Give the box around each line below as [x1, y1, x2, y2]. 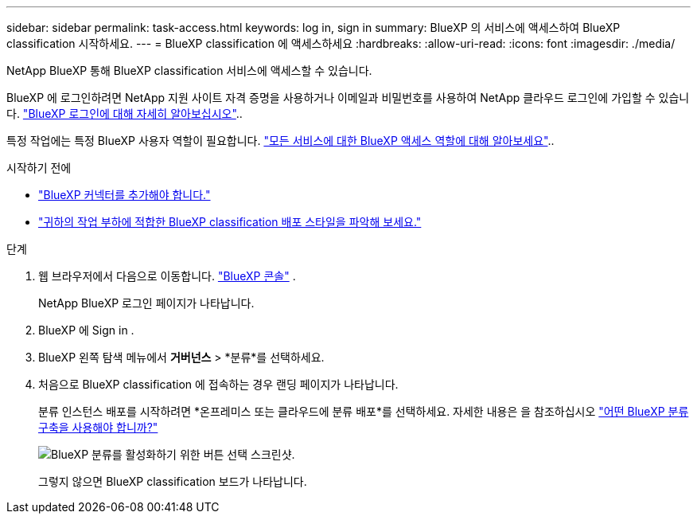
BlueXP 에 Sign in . [38, 323, 134, 337]
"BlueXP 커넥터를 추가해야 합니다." [38, 188, 211, 201]
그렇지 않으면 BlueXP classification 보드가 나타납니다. [38, 475, 307, 488]
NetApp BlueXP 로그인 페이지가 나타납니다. [38, 296, 255, 310]
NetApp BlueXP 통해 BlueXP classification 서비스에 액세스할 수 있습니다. [6, 64, 372, 77]
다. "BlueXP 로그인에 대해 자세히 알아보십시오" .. [6, 107, 243, 120]
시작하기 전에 [6, 161, 72, 174]
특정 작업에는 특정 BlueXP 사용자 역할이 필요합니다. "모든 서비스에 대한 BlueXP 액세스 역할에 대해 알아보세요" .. [6, 134, 555, 147]
